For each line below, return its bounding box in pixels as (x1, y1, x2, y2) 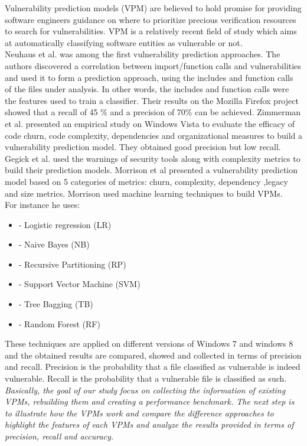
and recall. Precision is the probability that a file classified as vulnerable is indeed (5, 360, 301, 373)
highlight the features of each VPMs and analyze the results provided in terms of (5, 418, 294, 431)
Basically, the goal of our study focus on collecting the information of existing (5, 383, 286, 396)
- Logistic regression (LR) (18, 218, 112, 230)
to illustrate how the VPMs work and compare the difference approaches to (5, 406, 274, 419)
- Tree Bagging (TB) (18, 298, 93, 310)
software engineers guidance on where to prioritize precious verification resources (5, 13, 296, 25)
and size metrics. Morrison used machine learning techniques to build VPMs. (5, 187, 283, 199)
